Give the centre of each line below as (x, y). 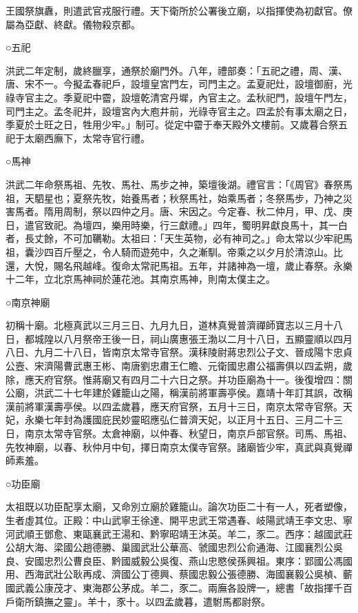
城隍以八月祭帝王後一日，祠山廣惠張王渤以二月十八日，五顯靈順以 (183, 338)
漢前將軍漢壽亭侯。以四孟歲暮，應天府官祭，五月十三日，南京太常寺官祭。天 (179, 406)
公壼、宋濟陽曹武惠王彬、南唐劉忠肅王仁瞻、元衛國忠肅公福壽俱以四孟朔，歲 (179, 366)
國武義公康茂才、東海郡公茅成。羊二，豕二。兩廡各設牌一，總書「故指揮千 (174, 587)
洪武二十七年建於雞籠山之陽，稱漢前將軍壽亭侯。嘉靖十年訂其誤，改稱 (193, 393)
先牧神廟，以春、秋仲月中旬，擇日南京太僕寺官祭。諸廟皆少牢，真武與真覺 (174, 446)
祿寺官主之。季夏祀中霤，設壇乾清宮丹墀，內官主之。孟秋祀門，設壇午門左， (179, 97)
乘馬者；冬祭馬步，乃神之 (285, 198)
